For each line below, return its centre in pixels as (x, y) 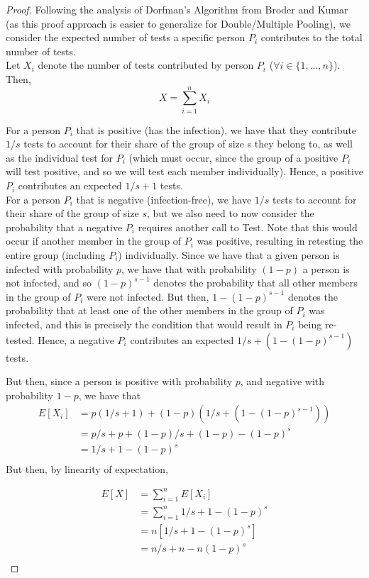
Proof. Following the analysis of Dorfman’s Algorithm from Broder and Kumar (177, 9)
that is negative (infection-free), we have (164, 199)
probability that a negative (64, 227)
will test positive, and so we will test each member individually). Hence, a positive (184, 171)
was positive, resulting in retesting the (280, 241)
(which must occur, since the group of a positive (233, 157)
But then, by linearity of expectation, (87, 468)
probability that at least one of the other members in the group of (149, 310)
